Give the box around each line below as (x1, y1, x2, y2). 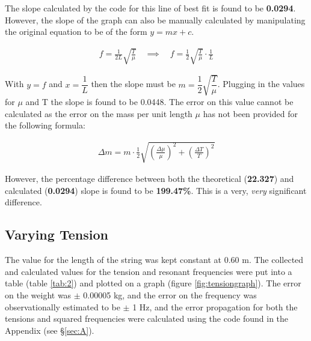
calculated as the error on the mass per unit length (5, 107, 192, 119)
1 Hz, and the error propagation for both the (132, 300, 298, 313)
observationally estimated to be (5, 300, 120, 313)
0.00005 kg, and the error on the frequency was (83, 289, 257, 301)
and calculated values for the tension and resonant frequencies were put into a (5, 265, 292, 277)
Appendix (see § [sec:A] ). (5, 324, 94, 336)
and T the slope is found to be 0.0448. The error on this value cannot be (25, 95, 294, 107)
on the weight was (5, 289, 72, 301)
